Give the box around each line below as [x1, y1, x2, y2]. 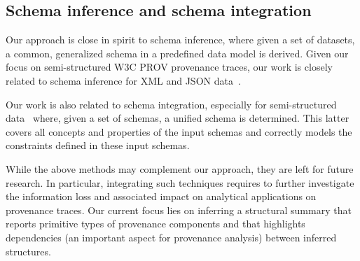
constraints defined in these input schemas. [6, 138, 190, 153]
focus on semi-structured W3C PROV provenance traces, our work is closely [6, 59, 333, 74]
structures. [6, 244, 51, 258]
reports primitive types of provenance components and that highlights [6, 216, 305, 231]
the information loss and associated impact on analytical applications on [6, 189, 317, 204]
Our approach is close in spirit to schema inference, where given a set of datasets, [6, 32, 355, 47]
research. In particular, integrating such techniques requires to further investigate [6, 175, 354, 190]
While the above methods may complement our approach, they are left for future [6, 161, 354, 176]
